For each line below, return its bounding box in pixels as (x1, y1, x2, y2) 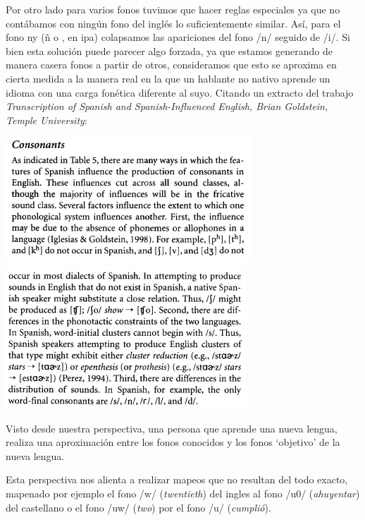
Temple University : (6, 112, 87, 127)
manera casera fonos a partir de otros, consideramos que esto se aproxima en (6, 57, 337, 72)
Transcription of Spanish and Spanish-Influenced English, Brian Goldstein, (6, 99, 328, 114)
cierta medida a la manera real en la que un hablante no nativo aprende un (6, 71, 330, 85)
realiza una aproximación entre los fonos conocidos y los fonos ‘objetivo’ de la (6, 435, 340, 449)
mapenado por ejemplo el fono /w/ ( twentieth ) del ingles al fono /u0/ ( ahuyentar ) (6, 485, 360, 500)
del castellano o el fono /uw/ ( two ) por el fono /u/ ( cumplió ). (6, 500, 271, 514)
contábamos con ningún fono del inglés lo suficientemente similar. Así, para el (6, 16, 341, 30)
